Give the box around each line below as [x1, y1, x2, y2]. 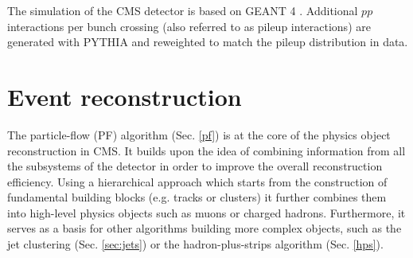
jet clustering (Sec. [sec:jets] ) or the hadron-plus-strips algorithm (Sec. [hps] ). [7, 236, 384, 252]
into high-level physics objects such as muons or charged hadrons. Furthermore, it [7, 204, 406, 221]
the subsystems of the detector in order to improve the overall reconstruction [7, 158, 383, 174]
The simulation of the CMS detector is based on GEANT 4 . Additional [7, 2, 358, 18]
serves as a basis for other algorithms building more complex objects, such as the [7, 220, 402, 236]
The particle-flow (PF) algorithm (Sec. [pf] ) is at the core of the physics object [7, 126, 391, 143]
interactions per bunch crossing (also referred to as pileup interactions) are [7, 18, 371, 34]
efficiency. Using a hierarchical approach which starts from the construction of [7, 173, 388, 190]
